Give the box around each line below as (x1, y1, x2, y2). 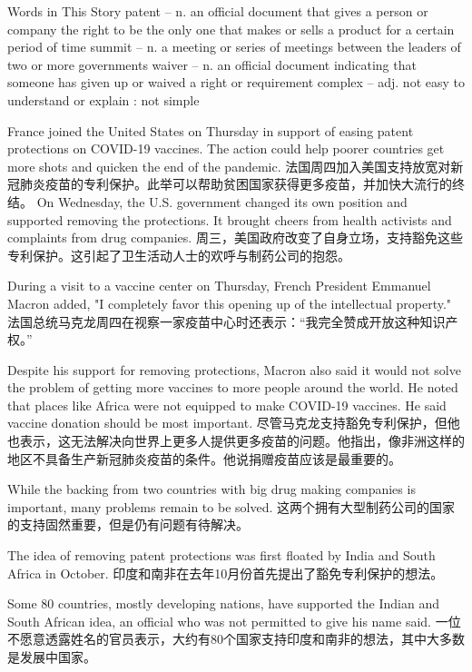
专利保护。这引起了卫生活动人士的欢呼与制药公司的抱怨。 (7, 245, 350, 264)
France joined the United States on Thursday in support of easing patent (7, 121, 414, 140)
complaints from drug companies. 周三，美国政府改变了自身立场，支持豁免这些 (7, 228, 463, 247)
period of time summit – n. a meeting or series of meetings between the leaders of (7, 37, 461, 56)
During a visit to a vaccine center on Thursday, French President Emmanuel (7, 276, 431, 295)
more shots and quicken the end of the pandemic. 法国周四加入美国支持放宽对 (7, 156, 451, 175)
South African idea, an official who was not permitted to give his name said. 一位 (7, 611, 461, 630)
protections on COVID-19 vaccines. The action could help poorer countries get (7, 139, 445, 158)
